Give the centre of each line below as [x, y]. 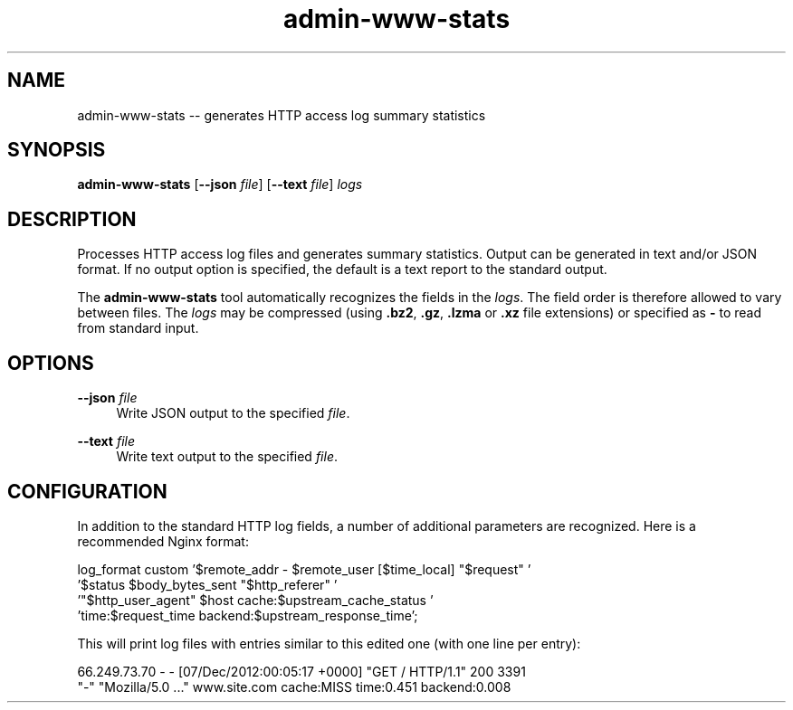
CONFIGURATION [87, 491]
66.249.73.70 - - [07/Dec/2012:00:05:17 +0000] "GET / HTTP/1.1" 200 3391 [301, 671]
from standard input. [138, 328]
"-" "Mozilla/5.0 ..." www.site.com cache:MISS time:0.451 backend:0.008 [294, 686]
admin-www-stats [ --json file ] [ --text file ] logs [220, 185]
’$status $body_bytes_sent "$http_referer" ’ [207, 584]
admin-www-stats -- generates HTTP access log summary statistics [282, 115]
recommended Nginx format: [163, 541]
